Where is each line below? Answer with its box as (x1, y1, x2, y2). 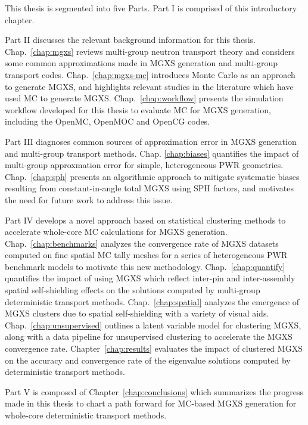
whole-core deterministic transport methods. (5, 409, 167, 421)
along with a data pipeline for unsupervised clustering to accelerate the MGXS (5, 330, 293, 343)
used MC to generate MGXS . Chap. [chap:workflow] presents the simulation (5, 92, 284, 104)
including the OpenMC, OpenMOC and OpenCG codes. (5, 115, 210, 128)
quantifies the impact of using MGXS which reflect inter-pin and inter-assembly (5, 272, 295, 284)
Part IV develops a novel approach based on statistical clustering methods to (5, 213, 286, 226)
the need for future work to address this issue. (5, 193, 173, 206)
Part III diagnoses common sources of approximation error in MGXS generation (5, 135, 297, 147)
